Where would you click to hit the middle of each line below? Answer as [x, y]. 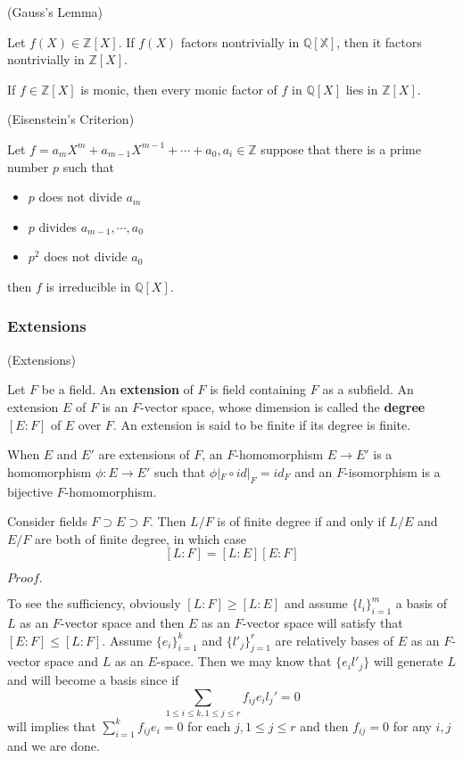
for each [209, 725]
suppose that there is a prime [341, 148]
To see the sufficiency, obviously [94, 603]
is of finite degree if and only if [301, 521]
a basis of [422, 603]
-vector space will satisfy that [322, 623]
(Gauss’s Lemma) [55, 12]
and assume [316, 603]
